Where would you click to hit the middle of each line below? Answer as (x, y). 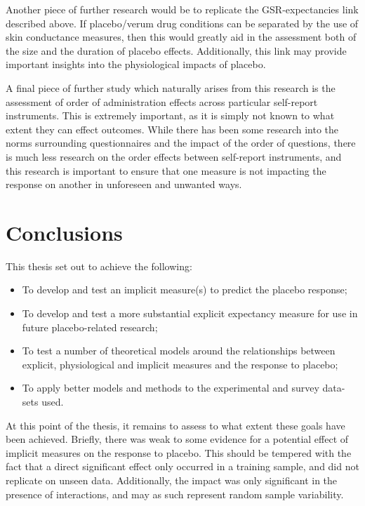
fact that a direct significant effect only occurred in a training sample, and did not (182, 466)
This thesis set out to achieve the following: (99, 266)
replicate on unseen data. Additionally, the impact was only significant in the (172, 480)
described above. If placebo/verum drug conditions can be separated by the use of (182, 23)
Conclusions (64, 232)
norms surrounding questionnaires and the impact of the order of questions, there (181, 143)
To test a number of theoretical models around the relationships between (179, 351)
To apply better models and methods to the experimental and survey (171, 388)
